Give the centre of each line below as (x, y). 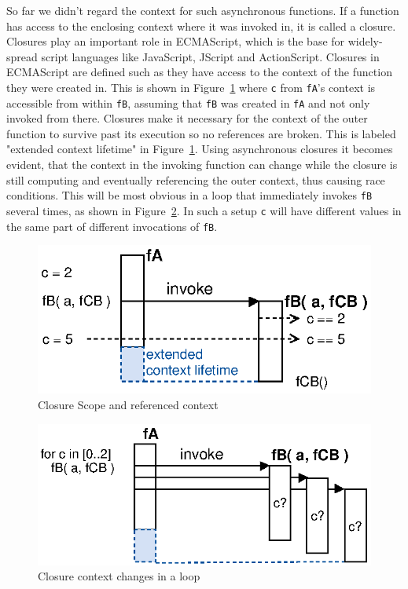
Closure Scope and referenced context (128, 405)
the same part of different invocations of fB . (112, 226)
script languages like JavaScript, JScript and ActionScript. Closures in (210, 56)
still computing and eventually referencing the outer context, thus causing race (196, 179)
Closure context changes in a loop (119, 576)
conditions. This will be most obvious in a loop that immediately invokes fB (189, 195)
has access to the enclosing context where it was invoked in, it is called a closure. (201, 26)
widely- (365, 41)
